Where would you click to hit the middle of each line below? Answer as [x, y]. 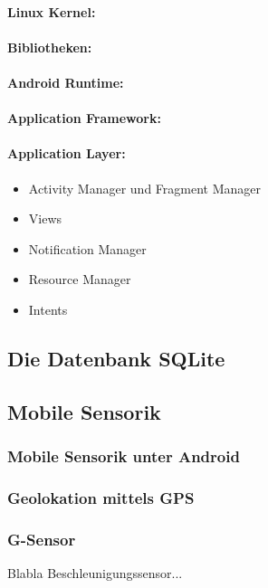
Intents [48, 309]
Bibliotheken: [50, 47]
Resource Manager [80, 279]
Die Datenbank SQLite [116, 358]
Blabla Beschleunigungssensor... [95, 572]
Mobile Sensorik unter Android [124, 456]
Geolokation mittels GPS [101, 497]
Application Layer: [67, 153]
